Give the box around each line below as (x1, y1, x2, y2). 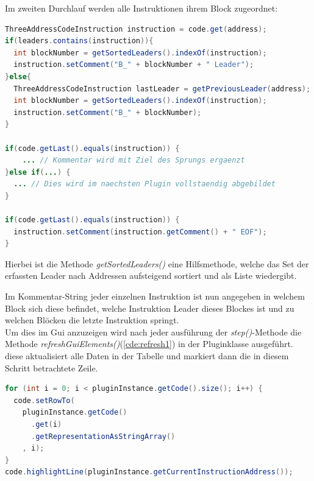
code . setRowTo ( (13, 396, 75, 405)
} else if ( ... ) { (5, 167, 71, 177)
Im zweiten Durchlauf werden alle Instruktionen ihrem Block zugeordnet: (5, 2, 278, 14)
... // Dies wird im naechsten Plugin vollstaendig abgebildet (13, 180, 276, 189)
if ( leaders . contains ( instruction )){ (5, 37, 154, 46)
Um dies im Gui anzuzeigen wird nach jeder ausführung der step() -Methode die (5, 325, 302, 338)
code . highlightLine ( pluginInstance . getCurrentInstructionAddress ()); (5, 468, 293, 477)
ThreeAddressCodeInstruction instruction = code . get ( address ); (5, 24, 267, 33)
